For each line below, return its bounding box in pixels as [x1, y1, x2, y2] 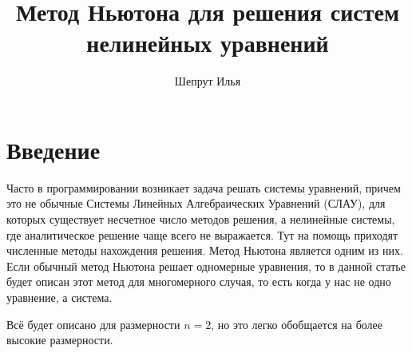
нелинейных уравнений [86, 26, 329, 59]
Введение [6, 133, 101, 165]
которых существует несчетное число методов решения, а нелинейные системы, [6, 211, 395, 228]
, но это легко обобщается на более [211, 315, 383, 332]
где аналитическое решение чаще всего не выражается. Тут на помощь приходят [6, 226, 398, 243]
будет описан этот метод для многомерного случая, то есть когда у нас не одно [6, 273, 391, 290]
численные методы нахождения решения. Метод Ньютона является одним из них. [6, 242, 403, 259]
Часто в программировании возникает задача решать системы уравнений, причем [6, 179, 401, 196]
